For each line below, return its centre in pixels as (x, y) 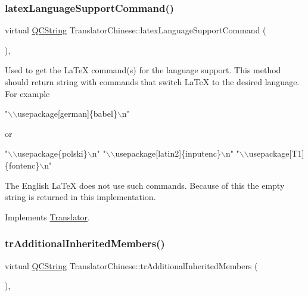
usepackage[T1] (276, 153)
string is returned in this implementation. (80, 197)
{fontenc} (22, 165)
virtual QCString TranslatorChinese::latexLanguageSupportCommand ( (136, 30)
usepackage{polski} (52, 153)
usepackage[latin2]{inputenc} (168, 153)
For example (27, 93)
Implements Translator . (47, 216)
